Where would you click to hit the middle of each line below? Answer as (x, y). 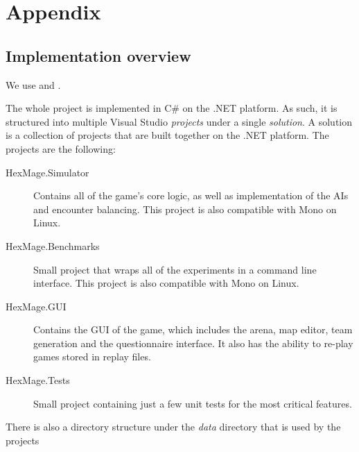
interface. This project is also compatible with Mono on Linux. (166, 283)
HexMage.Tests (38, 380)
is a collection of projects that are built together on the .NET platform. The (167, 135)
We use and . (33, 84)
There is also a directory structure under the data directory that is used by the (173, 427)
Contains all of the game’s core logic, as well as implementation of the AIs (191, 195)
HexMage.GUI (36, 306)
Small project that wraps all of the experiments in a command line (175, 269)
